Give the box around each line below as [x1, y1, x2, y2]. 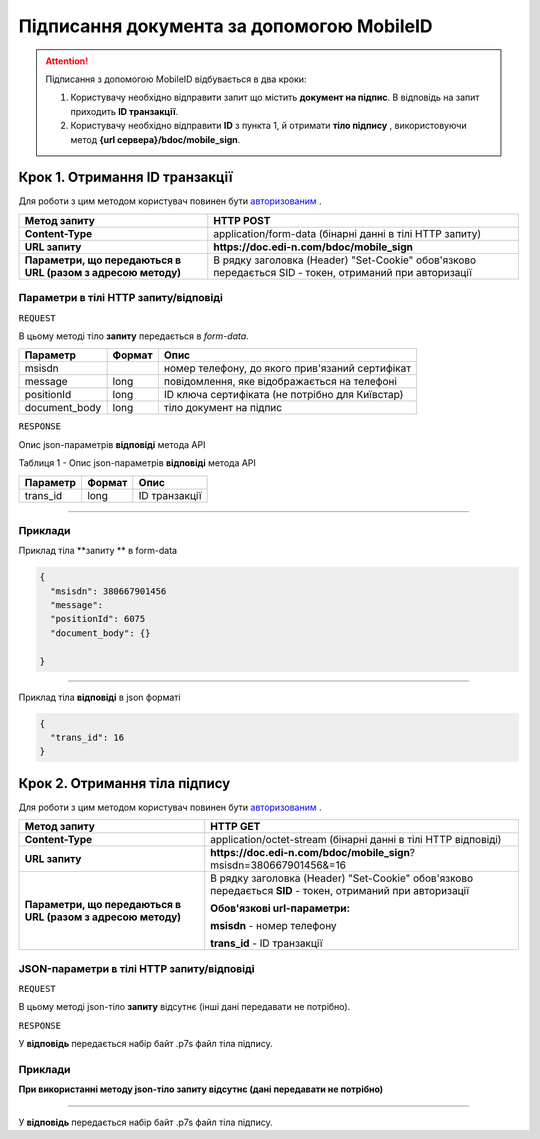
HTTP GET [210, 820, 261, 834]
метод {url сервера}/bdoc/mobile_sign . [70, 133, 241, 145]
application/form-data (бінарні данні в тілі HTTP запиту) [213, 226, 482, 240]
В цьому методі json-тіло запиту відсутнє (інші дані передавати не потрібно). [18, 1001, 351, 1013]
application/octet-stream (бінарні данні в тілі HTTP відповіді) [210, 833, 502, 847]
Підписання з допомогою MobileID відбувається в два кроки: [45, 73, 307, 85]
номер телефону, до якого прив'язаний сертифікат [163, 361, 412, 375]
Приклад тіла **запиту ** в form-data [18, 545, 178, 557]
